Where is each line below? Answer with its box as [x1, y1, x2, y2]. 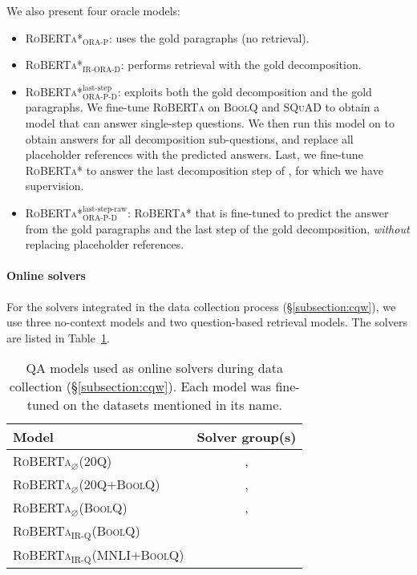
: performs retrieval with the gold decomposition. [120, 56, 362, 73]
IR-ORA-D [83, 65, 121, 74]
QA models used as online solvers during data [26, 358, 283, 378]
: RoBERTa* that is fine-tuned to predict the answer [127, 204, 389, 221]
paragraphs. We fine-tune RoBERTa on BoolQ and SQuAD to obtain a [25, 99, 380, 115]
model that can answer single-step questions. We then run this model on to [25, 114, 395, 131]
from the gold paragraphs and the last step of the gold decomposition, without [25, 220, 410, 237]
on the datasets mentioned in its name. [63, 395, 282, 415]
